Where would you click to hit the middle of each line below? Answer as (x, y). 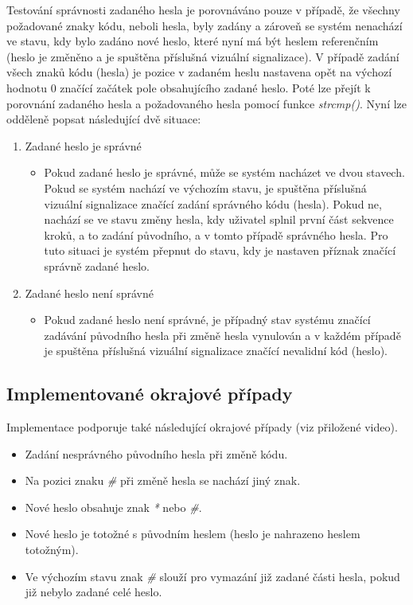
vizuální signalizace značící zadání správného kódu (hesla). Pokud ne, (213, 203)
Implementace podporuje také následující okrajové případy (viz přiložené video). (202, 427)
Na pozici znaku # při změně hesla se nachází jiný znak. (163, 480)
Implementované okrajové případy (150, 394)
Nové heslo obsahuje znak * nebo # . (113, 507)
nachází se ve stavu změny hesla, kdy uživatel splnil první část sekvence (219, 219)
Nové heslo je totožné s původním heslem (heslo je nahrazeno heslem (193, 534)
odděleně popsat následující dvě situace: (104, 119)
